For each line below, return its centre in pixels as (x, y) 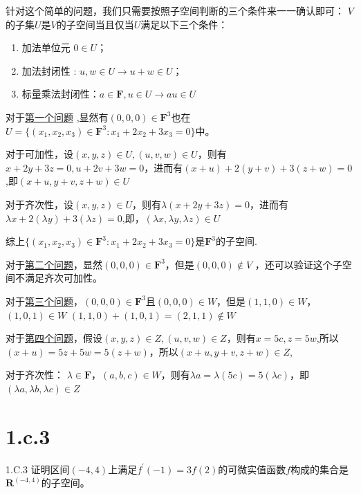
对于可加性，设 (39, 154)
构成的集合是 (320, 469)
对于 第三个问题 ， (44, 301)
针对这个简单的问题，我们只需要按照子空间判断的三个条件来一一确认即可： (175, 10)
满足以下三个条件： (184, 24)
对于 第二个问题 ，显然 (54, 264)
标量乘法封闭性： (61, 94)
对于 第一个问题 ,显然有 (57, 117)
